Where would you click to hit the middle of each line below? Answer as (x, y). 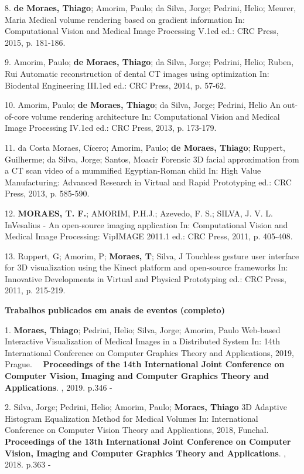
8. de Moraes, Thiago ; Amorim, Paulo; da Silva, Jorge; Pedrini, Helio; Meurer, (151, 8)
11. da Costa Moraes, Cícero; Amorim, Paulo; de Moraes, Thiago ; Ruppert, (145, 147)
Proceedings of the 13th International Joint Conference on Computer (148, 441)
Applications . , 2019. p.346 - (59, 387)
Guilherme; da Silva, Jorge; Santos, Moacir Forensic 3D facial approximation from (152, 159)
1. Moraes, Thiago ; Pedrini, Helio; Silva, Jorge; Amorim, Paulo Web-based (143, 329)
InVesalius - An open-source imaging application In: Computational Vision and (146, 224)
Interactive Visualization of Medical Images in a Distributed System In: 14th (142, 341)
